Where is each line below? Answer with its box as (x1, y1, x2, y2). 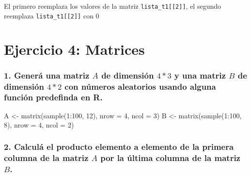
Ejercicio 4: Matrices (4, 39, 145, 59)
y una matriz (174, 69, 226, 81)
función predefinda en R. (4, 91, 103, 103)
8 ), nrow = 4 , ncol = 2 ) (4, 120, 74, 130)
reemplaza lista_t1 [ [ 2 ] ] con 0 (4, 10, 99, 20)
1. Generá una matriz (4, 69, 90, 81)
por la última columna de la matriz (100, 151, 240, 163)
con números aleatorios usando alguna (64, 80, 216, 92)
